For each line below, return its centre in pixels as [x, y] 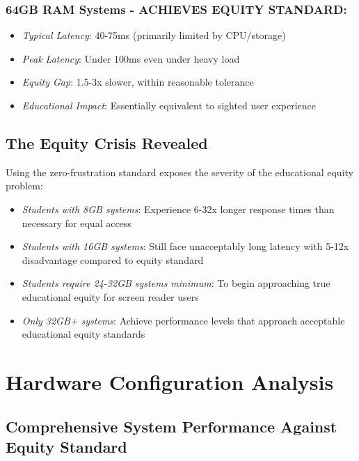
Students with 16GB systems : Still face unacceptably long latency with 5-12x [185, 246]
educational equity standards [83, 334]
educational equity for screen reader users [110, 296]
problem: [24, 186]
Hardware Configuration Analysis [170, 381]
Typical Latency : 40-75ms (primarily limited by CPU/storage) [154, 35]
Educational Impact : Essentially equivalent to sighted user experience [169, 105]
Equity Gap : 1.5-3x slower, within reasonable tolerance [138, 82]
